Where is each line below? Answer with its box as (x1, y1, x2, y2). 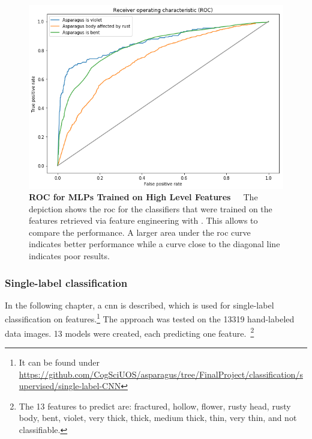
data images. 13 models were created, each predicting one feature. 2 (5, 325, 254, 339)
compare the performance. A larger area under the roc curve (29, 226, 251, 238)
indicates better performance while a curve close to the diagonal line (29, 238, 280, 250)
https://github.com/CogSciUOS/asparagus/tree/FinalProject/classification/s (19, 367, 303, 380)
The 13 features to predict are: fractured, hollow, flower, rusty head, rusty (19, 399, 291, 412)
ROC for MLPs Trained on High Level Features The (29, 191, 258, 203)
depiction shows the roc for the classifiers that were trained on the (29, 202, 272, 215)
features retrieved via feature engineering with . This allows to (29, 214, 258, 227)
